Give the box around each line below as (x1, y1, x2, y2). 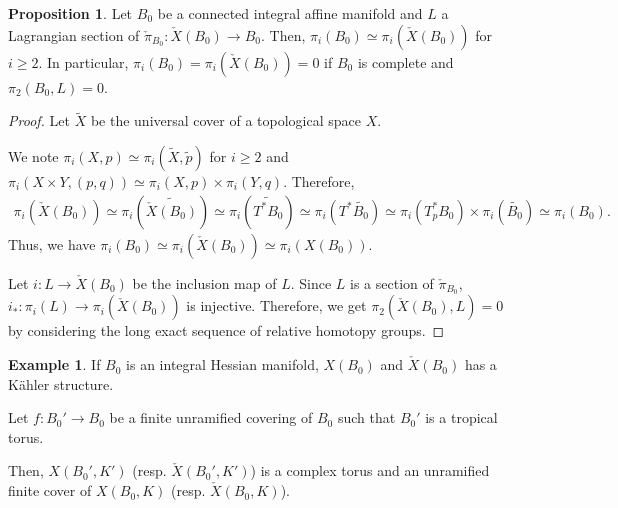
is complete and (357, 51, 454, 72)
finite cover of (8, 480, 92, 501)
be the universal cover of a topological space (90, 110, 361, 131)
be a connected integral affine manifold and (157, 3, 423, 23)
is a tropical (425, 407, 498, 428)
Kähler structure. (8, 373, 114, 394)
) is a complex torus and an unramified (250, 460, 490, 481)
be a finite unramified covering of (109, 407, 313, 428)
